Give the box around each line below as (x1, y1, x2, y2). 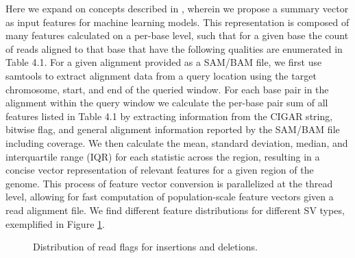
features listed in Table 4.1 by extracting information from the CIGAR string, (5, 108, 333, 123)
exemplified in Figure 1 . (5, 216, 105, 231)
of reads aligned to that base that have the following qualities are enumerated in (5, 41, 343, 56)
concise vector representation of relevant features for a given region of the (5, 163, 314, 177)
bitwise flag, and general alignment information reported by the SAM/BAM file (5, 122, 340, 137)
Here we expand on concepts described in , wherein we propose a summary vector (5, 1, 349, 15)
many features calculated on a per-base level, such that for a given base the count (5, 28, 349, 43)
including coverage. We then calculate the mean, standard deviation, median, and (5, 135, 348, 150)
